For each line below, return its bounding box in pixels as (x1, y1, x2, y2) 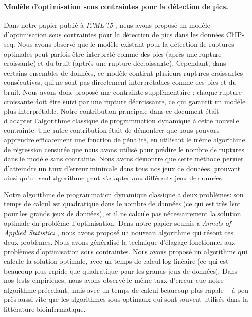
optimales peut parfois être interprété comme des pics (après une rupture (4, 48, 222, 59)
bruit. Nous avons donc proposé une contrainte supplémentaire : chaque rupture (4, 86, 242, 97)
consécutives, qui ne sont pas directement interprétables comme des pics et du (4, 77, 236, 87)
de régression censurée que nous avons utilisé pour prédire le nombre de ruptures (4, 144, 244, 154)
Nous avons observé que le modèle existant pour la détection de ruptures (17, 39, 234, 49)
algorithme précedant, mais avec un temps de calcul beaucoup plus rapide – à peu (4, 284, 248, 295)
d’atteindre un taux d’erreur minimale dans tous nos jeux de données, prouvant (4, 163, 241, 173)
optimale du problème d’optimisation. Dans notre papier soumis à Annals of (4, 218, 231, 228)
